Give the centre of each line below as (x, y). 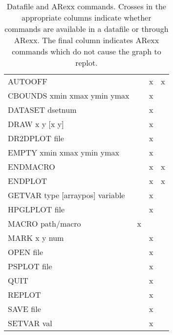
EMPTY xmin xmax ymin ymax (64, 152)
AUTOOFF (28, 81)
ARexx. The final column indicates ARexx (86, 40)
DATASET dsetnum (42, 110)
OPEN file (26, 252)
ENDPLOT (28, 181)
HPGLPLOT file (36, 209)
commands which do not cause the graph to (86, 51)
